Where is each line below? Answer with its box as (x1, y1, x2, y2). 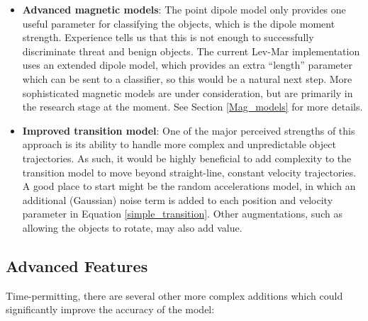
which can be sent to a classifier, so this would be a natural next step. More (22, 71, 352, 86)
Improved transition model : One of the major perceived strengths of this (22, 123, 355, 137)
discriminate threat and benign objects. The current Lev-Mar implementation (22, 43, 360, 58)
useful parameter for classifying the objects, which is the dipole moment (22, 16, 335, 30)
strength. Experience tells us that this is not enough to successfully (22, 30, 314, 45)
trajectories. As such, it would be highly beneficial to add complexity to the (22, 150, 352, 165)
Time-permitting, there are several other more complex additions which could (6, 288, 343, 303)
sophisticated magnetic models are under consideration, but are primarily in (22, 85, 353, 100)
